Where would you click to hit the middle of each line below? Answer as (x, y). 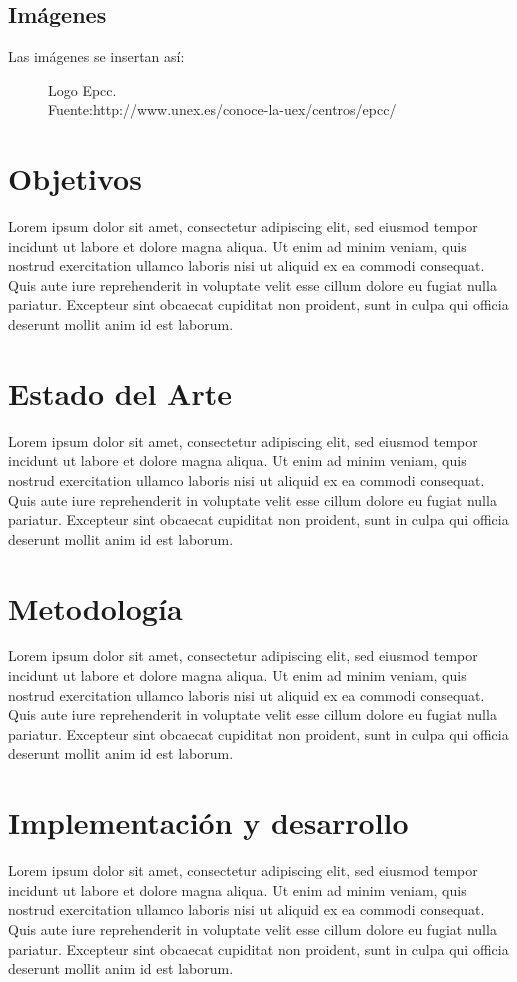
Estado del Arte (120, 392)
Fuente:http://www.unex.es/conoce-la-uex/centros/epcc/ (222, 109)
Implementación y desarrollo (208, 822)
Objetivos (75, 178)
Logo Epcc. (82, 89)
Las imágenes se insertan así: (96, 56)
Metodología (95, 607)
